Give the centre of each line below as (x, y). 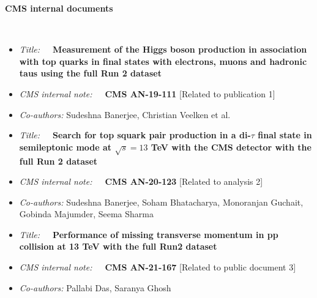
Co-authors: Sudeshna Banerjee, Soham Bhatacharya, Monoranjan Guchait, (161, 202)
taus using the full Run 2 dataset (90, 73)
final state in (285, 135)
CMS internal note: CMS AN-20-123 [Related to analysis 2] (141, 181)
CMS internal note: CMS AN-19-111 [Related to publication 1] (147, 93)
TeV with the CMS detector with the (231, 147)
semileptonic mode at (65, 147)
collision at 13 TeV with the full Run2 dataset (118, 246)
